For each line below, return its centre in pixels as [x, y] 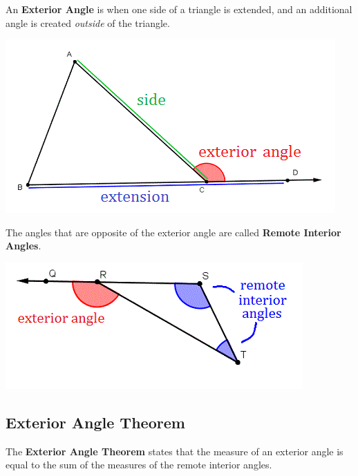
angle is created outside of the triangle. [88, 22]
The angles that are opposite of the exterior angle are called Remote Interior [173, 232]
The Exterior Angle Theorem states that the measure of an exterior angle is [175, 451]
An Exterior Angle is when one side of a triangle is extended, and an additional [179, 9]
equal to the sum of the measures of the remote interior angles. [139, 465]
